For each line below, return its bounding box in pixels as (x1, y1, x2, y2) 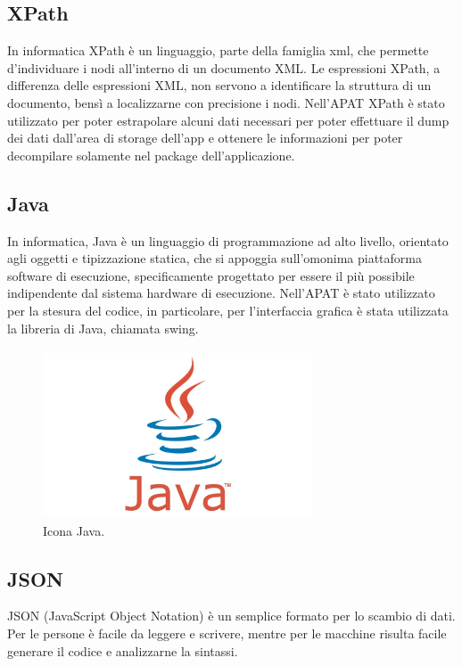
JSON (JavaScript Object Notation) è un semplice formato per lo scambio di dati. (7, 606, 456, 625)
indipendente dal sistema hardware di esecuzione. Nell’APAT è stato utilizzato (7, 284, 435, 302)
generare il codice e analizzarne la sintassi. (7, 641, 238, 660)
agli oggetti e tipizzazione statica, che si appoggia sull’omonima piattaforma (7, 249, 422, 267)
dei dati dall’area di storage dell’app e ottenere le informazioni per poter (7, 128, 403, 147)
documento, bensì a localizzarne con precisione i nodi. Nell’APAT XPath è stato (7, 93, 445, 111)
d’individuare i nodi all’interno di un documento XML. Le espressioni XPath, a (7, 58, 441, 77)
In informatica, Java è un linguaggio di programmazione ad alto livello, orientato (7, 231, 449, 250)
